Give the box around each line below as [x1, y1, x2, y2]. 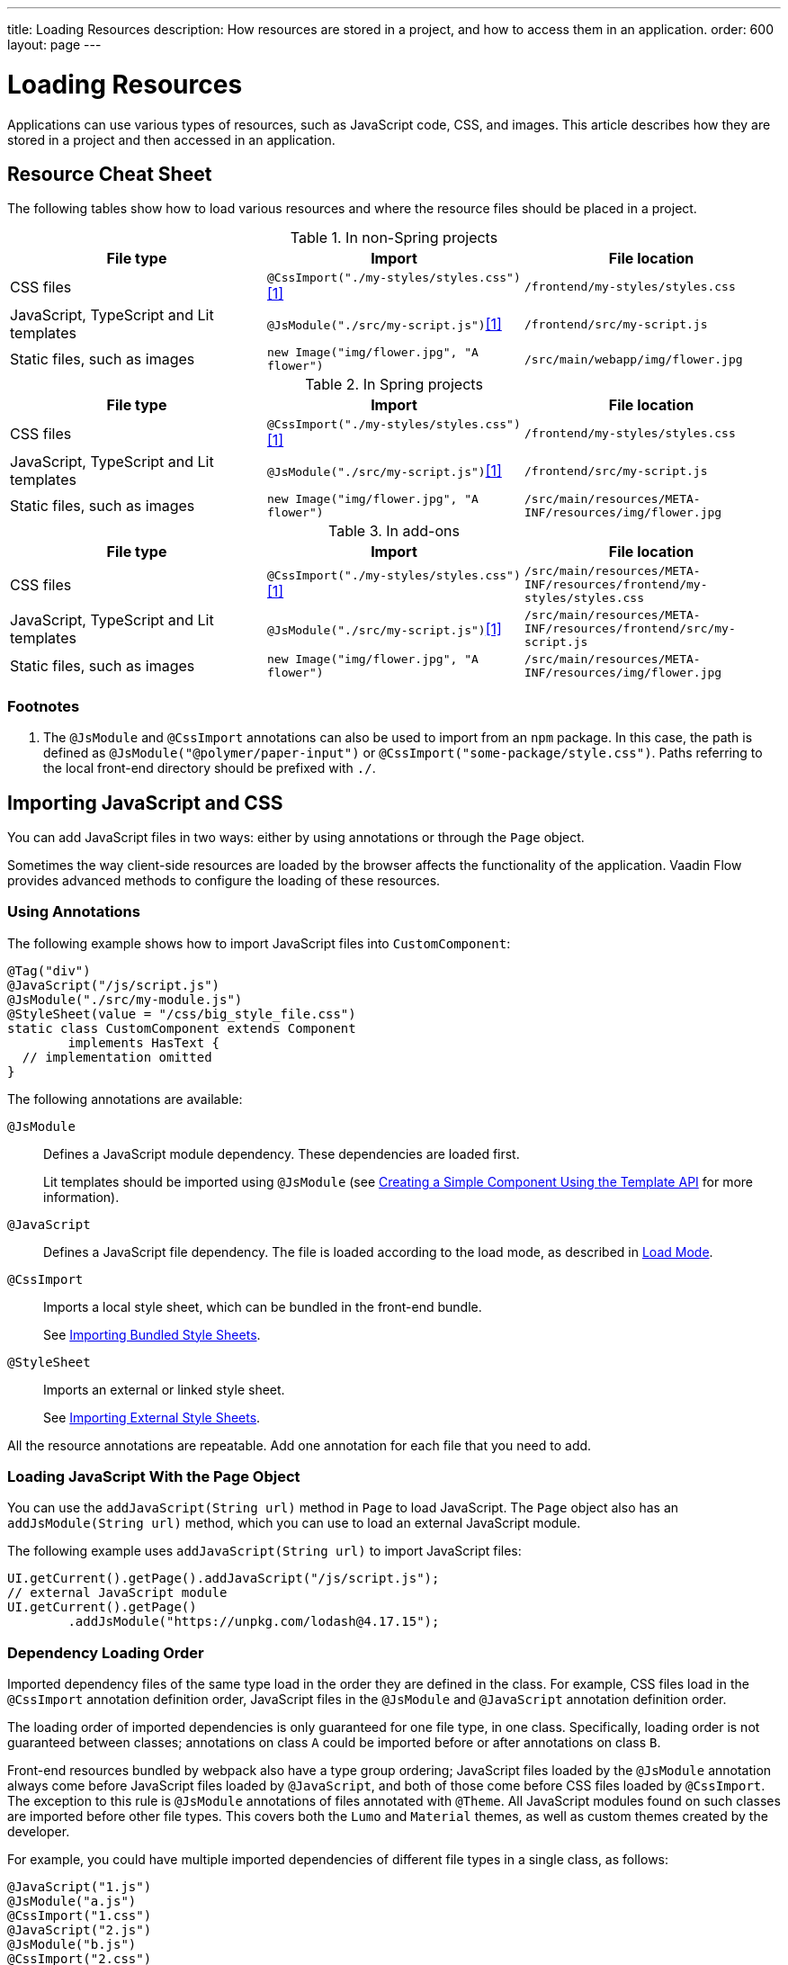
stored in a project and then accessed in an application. [7, 131, 336, 148]
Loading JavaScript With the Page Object [7, 1467, 300, 1486]
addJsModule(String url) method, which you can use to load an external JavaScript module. [7, 1515, 581, 1531]
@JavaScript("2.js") [7, 1923, 152, 1938]
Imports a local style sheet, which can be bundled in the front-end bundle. [43, 1298, 482, 1314]
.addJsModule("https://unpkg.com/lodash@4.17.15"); [67, 1614, 440, 1629]
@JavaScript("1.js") [7, 1880, 152, 1895]
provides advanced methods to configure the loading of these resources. [7, 872, 441, 888]
